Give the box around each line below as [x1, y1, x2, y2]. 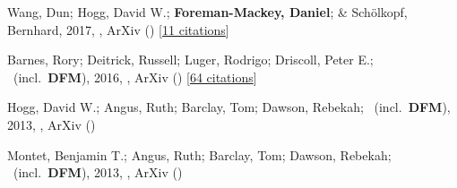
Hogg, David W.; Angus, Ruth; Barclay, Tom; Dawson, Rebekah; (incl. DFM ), [7, 98, 451, 116]
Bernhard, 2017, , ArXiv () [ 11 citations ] [7, 20, 229, 38]
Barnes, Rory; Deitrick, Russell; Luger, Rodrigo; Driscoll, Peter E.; [7, 50, 374, 69]
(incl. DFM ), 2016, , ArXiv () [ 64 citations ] [13, 67, 257, 86]
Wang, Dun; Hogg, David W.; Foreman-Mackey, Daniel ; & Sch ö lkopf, [7, 3, 408, 21]
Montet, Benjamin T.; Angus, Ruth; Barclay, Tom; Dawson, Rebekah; [7, 145, 392, 164]
